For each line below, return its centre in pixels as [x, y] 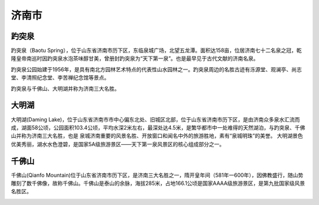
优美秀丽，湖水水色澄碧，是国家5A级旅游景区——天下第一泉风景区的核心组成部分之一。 [118, 144]
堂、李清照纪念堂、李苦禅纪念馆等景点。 [60, 78]
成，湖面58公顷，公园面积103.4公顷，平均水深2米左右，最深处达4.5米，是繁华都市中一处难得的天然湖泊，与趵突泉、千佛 [158, 127]
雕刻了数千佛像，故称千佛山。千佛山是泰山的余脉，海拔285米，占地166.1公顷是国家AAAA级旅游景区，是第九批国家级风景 [158, 183]
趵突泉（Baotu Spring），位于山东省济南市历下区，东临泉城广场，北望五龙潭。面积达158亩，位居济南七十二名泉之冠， [154, 51]
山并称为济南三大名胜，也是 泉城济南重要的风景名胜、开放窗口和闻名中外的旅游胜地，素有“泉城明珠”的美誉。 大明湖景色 [157, 136]
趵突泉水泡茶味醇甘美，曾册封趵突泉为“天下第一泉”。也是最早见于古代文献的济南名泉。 [153, 58]
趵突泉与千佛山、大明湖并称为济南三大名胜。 [65, 88]
